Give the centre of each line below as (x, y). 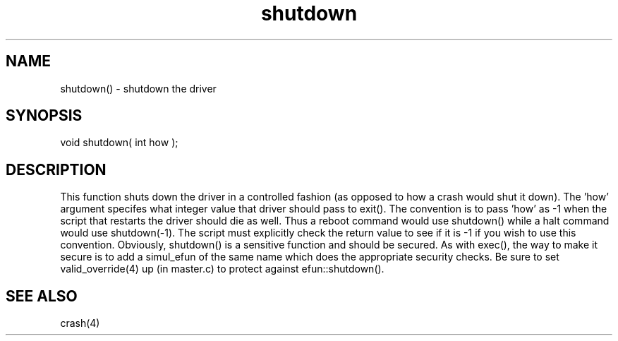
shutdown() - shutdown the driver (138, 88)
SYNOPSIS (44, 116)
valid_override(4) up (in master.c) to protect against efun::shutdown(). (222, 269)
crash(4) (80, 323)
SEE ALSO (42, 296)
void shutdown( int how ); (119, 143)
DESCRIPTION (56, 169)
